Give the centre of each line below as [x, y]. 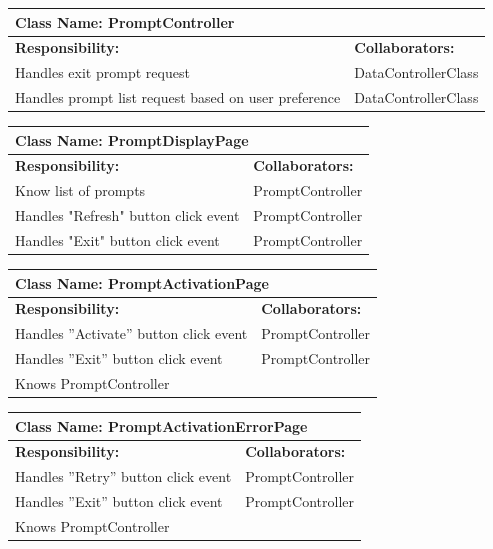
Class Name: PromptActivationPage [142, 282]
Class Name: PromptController [125, 21]
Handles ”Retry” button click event [123, 476]
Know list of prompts [80, 190]
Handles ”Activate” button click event [131, 333]
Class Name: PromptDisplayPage [132, 139]
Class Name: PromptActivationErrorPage [161, 425]
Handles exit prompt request [102, 72]
